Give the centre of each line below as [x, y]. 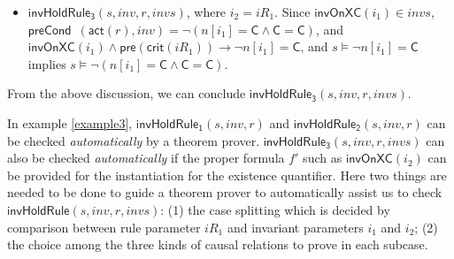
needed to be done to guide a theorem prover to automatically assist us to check [225, 192]
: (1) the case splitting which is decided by [275, 209]
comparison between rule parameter [104, 227]
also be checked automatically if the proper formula [146, 158]
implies [47, 63]
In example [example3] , [70, 122]
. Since [292, 11]
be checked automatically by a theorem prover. [134, 140]
